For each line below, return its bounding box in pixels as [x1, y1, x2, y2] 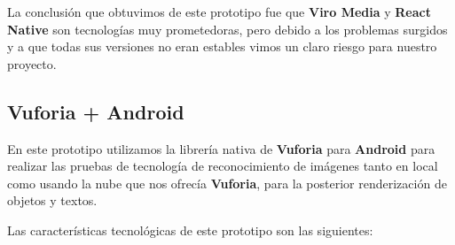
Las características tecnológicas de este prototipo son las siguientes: [7, 220, 373, 239]
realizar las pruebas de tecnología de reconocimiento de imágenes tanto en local [7, 157, 438, 175]
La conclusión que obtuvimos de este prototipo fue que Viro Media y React [7, 3, 431, 20]
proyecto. [7, 54, 57, 73]
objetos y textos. [7, 191, 98, 210]
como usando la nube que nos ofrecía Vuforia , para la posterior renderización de [7, 173, 447, 192]
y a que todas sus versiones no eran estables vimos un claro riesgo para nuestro [7, 37, 437, 56]
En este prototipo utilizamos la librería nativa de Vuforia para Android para [7, 139, 435, 157]
